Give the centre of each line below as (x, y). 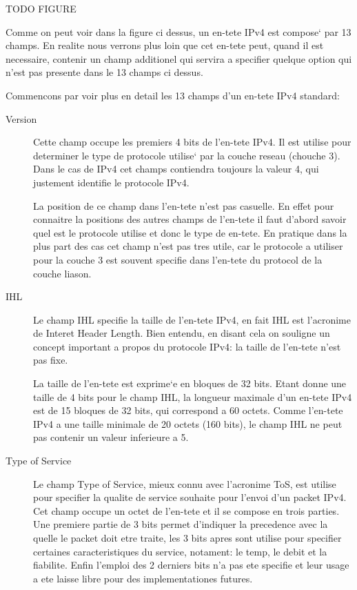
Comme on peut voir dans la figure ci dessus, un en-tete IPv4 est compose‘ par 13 (178, 31)
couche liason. (62, 273)
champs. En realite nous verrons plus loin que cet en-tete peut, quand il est (165, 45)
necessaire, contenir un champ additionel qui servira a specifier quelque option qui (179, 58)
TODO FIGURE (41, 8)
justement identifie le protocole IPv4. (111, 182)
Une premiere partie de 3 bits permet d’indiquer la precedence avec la (181, 524)
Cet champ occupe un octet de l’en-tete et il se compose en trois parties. (186, 510)
